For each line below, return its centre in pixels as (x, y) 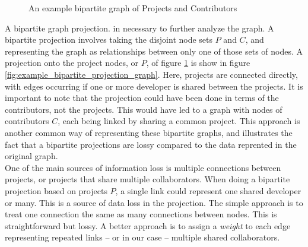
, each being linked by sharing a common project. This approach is (179, 121)
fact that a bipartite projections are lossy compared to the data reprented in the (151, 144)
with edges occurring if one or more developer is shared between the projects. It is (154, 86)
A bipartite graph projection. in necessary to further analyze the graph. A (139, 28)
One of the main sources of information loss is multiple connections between (143, 167)
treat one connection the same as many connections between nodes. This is (141, 214)
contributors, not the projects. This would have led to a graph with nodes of (144, 109)
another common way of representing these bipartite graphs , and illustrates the (149, 132)
